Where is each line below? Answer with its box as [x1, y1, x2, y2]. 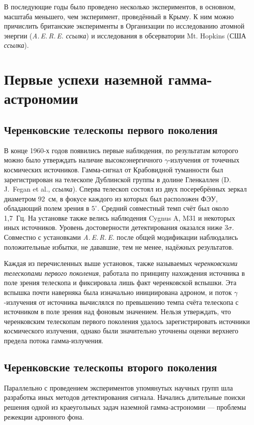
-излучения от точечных [168, 155, 240, 165]
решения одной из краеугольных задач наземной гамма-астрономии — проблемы [4, 402, 246, 412]
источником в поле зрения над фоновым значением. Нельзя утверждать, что [4, 306, 231, 317]
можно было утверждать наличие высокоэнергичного [4, 155, 163, 165]
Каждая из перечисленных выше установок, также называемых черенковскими [4, 258, 238, 268]
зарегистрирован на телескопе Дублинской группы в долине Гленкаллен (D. [4, 174, 231, 184]
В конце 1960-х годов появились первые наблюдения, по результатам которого [4, 145, 238, 155]
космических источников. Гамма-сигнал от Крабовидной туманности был [4, 164, 223, 174]
